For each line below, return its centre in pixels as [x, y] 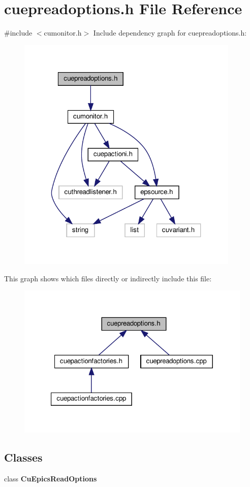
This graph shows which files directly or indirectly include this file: [108, 278]
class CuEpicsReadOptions [51, 479]
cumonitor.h [63, 33]
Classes [23, 457]
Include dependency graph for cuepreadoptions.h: [170, 33]
